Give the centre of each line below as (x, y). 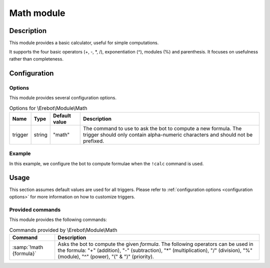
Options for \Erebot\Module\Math (48, 108)
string (40, 134)
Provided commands (35, 209)
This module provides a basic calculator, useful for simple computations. (84, 43)
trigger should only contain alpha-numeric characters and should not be (168, 134)
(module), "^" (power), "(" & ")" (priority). (106, 256)
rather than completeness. (36, 59)
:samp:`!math (28, 247)
